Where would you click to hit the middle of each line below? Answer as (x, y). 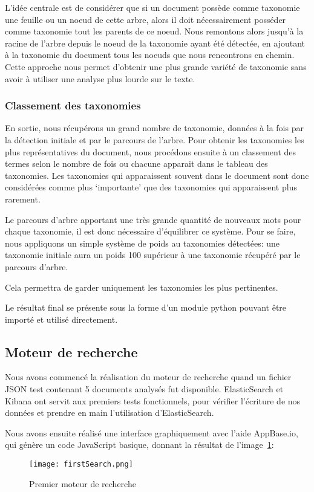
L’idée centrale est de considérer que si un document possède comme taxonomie (152, 7)
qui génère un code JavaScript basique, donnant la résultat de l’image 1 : (139, 445)
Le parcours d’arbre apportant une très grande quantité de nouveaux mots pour (153, 219)
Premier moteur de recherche (83, 483)
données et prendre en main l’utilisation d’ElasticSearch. (110, 413)
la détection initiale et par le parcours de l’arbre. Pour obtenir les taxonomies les (155, 139)
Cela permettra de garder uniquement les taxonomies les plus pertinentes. (142, 287)
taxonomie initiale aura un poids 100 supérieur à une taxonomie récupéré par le (153, 255)
